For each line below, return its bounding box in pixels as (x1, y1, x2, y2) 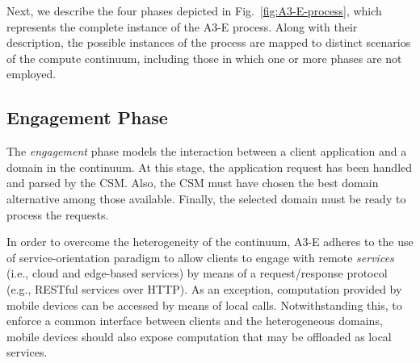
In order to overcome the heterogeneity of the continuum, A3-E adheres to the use (6, 233, 414, 250)
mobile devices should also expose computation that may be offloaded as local (6, 328, 392, 344)
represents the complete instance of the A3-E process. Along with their (6, 18, 358, 35)
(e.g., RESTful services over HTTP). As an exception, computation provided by (6, 280, 402, 297)
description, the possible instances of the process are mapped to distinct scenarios (6, 34, 411, 51)
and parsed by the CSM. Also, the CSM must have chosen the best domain (6, 174, 379, 191)
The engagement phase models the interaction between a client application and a (6, 143, 407, 160)
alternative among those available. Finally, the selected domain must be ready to (6, 190, 406, 207)
